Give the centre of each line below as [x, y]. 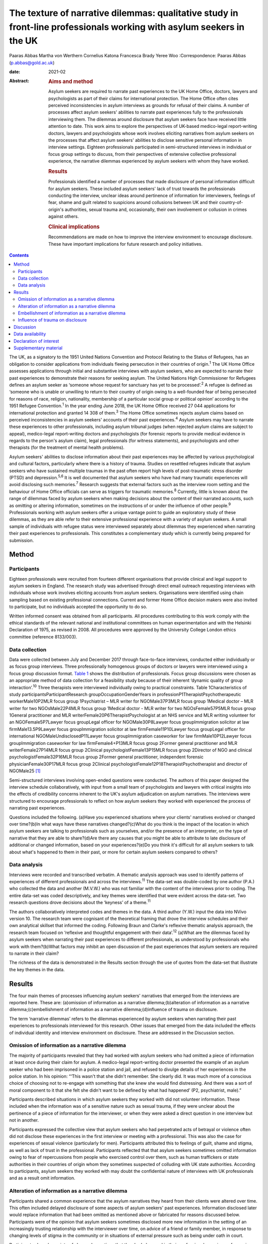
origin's [56, 209]
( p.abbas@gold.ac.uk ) [32, 63]
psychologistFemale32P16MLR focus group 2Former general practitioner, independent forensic [106, 757]
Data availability [30, 334]
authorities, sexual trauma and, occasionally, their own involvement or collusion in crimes [156, 209]
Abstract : [19, 81]
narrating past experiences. [37, 808]
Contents [19, 255]
